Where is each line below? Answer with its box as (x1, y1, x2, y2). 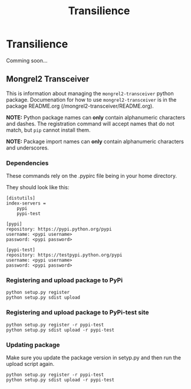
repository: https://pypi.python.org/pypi (6, 226, 112, 232)
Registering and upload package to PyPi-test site (6, 309, 149, 317)
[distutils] (6, 195, 35, 202)
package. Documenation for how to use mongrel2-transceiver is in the (6, 96, 177, 103)
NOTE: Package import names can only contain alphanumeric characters (6, 138, 184, 145)
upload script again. (6, 360, 55, 367)
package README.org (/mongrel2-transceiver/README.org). (6, 102, 154, 109)
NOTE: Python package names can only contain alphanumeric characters (6, 114, 186, 121)
